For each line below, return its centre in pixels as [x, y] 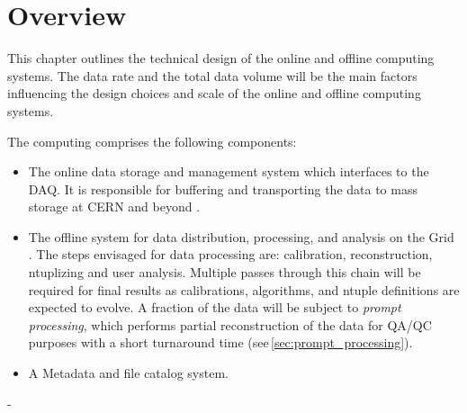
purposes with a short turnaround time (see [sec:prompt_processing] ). [220, 342]
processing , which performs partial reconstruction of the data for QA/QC [230, 324]
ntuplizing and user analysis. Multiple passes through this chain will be [225, 272]
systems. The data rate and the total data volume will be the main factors [212, 75]
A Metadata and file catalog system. [128, 373]
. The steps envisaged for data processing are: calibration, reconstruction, [230, 254]
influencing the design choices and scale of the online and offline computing [214, 93]
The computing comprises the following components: [152, 141]
